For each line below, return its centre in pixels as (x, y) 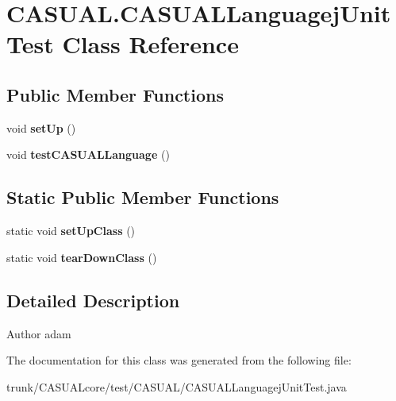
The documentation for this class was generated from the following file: (179, 360)
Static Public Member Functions (143, 197)
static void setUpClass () (71, 231)
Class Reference (150, 44)
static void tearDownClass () (82, 257)
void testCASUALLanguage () (88, 154)
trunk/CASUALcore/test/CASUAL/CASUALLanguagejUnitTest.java (177, 386)
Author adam (39, 333)
